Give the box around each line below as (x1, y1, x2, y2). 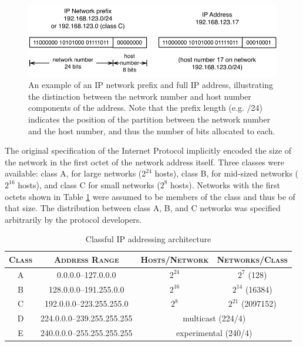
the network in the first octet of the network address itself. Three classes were (5, 155, 284, 168)
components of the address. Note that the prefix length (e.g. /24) (28, 101, 262, 114)
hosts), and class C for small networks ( (18, 178, 160, 191)
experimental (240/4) (176, 327, 253, 339)
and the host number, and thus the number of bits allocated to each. (28, 124, 275, 137)
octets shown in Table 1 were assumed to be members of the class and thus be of (5, 190, 295, 202)
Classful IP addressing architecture (85, 233, 211, 245)
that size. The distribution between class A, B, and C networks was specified (5, 202, 281, 214)
